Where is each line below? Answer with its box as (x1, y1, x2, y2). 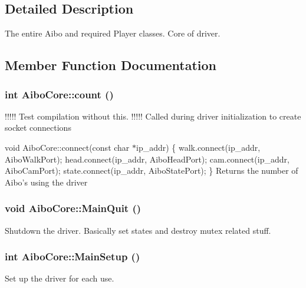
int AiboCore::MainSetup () (5, 249, 140, 264)
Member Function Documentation (5, 56, 217, 74)
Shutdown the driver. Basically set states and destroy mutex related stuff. (5, 224, 271, 236)
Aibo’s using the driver (5, 176, 88, 188)
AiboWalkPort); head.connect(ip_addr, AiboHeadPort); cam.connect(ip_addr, (5, 153, 289, 165)
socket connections (5, 121, 71, 134)
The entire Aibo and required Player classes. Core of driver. (5, 27, 221, 39)
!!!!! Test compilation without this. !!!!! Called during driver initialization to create (5, 110, 301, 122)
